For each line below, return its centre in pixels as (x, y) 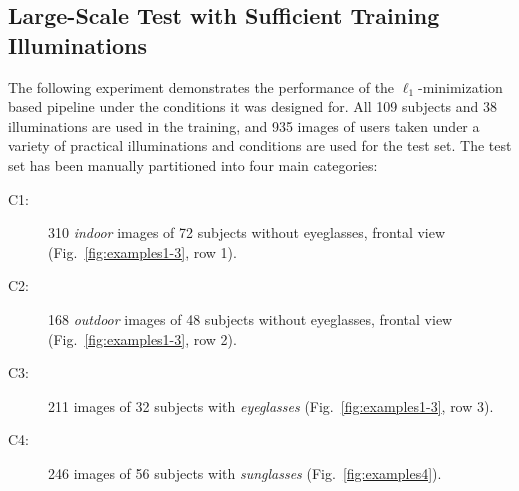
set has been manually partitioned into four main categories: (193, 164)
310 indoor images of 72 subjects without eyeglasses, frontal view (247, 232)
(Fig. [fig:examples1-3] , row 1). (142, 251)
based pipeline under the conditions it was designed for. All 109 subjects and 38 (253, 106)
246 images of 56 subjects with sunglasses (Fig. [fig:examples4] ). (245, 472)
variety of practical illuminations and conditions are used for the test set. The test (260, 145)
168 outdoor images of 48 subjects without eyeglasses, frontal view (250, 318)
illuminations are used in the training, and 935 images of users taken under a (244, 125)
